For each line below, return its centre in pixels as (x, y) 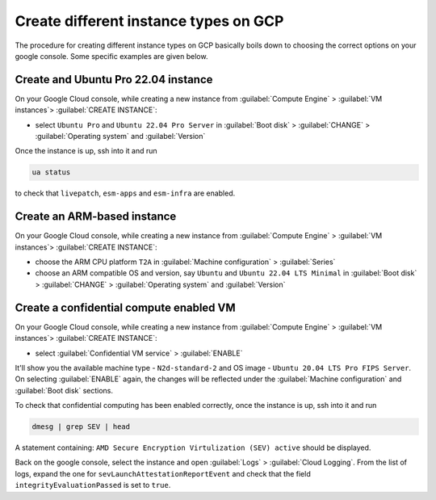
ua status (51, 172)
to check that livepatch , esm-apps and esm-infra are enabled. (125, 193)
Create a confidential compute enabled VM (125, 307)
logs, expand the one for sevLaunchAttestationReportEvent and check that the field (163, 473)
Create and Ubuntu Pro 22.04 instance (114, 80)
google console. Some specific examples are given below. (111, 56)
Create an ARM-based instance (96, 217)
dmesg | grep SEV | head (81, 427)
